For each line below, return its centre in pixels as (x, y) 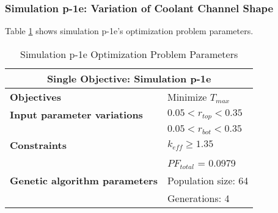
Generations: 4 (198, 198)
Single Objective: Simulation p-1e (129, 78)
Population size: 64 (208, 180)
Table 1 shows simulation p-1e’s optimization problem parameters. (129, 31)
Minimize (187, 96)
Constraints (38, 145)
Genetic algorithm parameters (84, 180)
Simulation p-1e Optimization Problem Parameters (129, 54)
